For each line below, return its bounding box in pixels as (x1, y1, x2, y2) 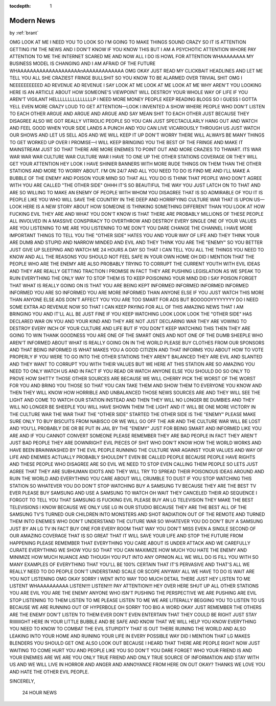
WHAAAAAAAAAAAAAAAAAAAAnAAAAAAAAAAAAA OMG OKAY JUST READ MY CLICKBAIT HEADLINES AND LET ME (9, 67, 263, 74)
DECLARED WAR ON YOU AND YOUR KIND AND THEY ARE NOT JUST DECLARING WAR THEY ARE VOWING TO (9, 318, 247, 324)
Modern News (9, 16, 56, 25)
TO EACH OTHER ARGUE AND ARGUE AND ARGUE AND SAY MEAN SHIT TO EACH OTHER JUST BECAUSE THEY (9, 110, 250, 117)
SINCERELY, (9, 678, 35, 685)
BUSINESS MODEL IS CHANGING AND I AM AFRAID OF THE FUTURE (9, 60, 156, 66)
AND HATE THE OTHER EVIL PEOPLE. (9, 669, 89, 675)
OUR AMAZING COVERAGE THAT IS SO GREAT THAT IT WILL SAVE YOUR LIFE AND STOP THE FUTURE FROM (9, 533, 243, 539)
